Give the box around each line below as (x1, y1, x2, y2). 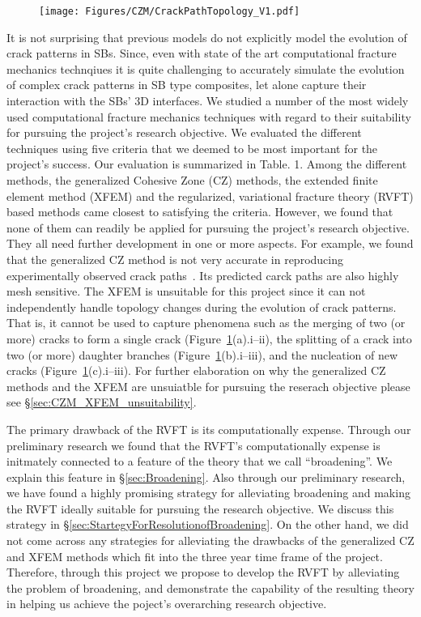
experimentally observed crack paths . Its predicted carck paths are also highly (6, 266, 399, 283)
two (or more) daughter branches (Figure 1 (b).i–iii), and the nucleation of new (6, 346, 398, 363)
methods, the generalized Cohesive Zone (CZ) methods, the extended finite (6, 172, 378, 188)
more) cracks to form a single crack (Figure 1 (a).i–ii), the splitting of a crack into (6, 330, 412, 347)
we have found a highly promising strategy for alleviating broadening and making (6, 484, 410, 501)
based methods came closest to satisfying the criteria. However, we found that (6, 203, 393, 220)
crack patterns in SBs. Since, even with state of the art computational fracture (6, 45, 397, 62)
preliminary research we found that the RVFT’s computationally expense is (6, 436, 381, 453)
